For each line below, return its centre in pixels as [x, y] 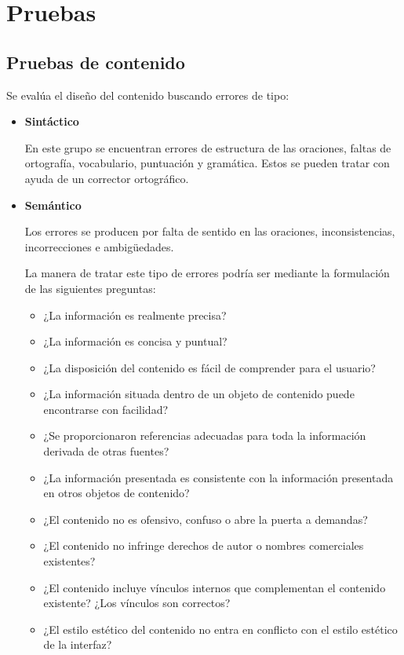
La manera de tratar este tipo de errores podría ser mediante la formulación [207, 273]
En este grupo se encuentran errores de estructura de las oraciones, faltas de [208, 147]
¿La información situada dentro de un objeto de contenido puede [199, 394]
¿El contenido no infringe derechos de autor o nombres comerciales [204, 545]
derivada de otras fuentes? [106, 451]
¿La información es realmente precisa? [135, 315]
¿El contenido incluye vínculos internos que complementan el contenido [215, 587]
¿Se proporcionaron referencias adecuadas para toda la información [205, 435]
